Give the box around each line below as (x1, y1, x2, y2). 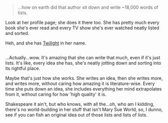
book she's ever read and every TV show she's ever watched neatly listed (5, 25, 159, 31)
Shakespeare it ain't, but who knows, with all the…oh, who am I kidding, (5, 101, 154, 107)
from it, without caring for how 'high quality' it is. (5, 91, 107, 98)
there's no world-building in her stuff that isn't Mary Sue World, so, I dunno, (5, 106, 163, 113)
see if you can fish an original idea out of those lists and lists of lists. (5, 112, 148, 118)
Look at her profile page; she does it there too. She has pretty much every (5, 20, 159, 25)
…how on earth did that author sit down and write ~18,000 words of (17, 5, 158, 10)
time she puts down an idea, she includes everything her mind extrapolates (5, 86, 162, 92)
